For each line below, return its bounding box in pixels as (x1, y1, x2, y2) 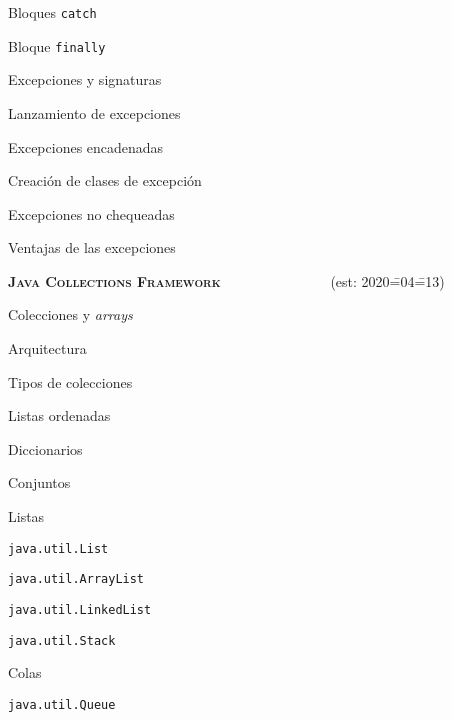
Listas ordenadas (8, 405, 111, 426)
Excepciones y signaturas (8, 69, 162, 90)
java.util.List (8, 541, 109, 556)
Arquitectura (8, 338, 87, 359)
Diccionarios (8, 438, 83, 459)
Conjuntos (8, 472, 71, 493)
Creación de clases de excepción (8, 170, 202, 191)
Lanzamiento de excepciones (8, 102, 181, 123)
